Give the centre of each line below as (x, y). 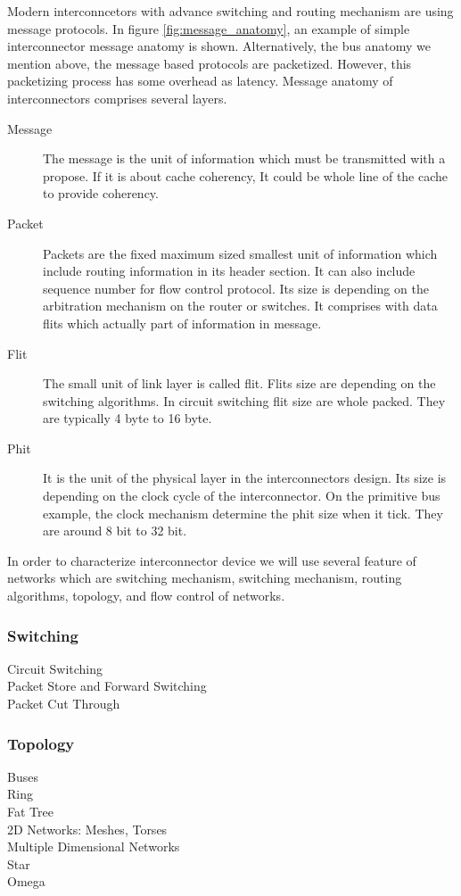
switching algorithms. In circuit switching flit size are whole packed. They (244, 400)
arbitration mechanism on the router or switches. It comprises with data (240, 306)
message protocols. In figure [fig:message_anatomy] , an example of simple (209, 28)
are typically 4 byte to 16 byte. (128, 418)
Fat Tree (30, 812)
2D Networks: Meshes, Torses (87, 829)
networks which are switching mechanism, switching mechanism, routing (205, 578)
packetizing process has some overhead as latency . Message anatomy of (200, 81)
